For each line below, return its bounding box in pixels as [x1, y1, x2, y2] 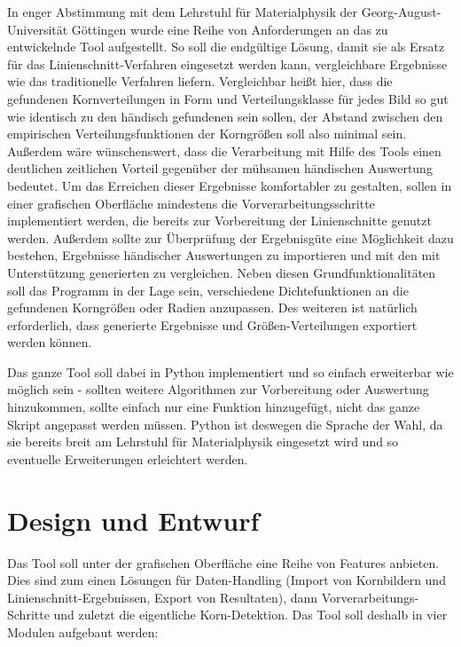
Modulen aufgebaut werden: [7, 622, 159, 641]
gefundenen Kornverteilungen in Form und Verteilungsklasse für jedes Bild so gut [7, 89, 449, 107]
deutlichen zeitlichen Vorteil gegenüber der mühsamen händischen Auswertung [7, 159, 433, 178]
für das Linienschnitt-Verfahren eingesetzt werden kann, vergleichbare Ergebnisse [7, 54, 448, 73]
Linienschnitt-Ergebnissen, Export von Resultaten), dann [7, 588, 318, 606]
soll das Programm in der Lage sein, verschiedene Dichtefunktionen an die [7, 280, 409, 299]
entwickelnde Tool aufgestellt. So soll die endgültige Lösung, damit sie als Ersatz [7, 37, 445, 56]
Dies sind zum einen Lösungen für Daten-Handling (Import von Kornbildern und [7, 571, 446, 589]
